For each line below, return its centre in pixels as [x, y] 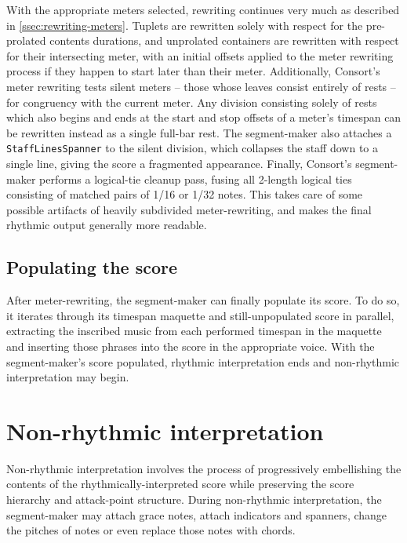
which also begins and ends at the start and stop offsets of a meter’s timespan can [204, 117]
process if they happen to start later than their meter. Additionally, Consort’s [193, 71]
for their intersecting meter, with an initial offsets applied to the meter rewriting [200, 55]
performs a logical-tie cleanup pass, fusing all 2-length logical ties [196, 179]
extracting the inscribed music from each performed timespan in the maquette [194, 331]
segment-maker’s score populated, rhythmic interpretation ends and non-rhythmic [203, 361]
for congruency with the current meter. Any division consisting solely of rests [192, 102]
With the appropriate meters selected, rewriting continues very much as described [203, 9]
